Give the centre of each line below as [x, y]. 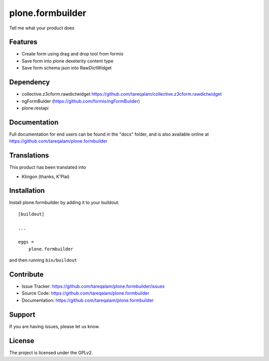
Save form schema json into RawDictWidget [67, 68]
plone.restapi [35, 108]
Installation [27, 191]
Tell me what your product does [42, 28]
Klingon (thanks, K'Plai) [46, 177]
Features [23, 42]
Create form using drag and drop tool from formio [73, 54]
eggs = [26, 242]
